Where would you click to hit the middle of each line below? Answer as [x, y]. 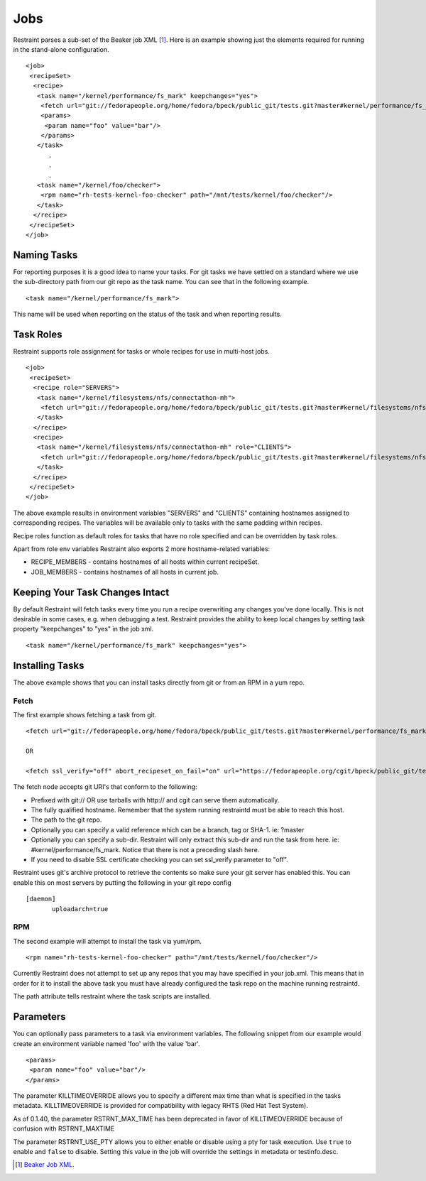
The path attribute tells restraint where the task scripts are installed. [112, 996]
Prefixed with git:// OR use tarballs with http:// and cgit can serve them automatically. [155, 800]
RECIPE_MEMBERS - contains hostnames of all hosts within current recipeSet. [145, 562]
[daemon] [41, 899]
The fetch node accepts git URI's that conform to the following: [105, 787]
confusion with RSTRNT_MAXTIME [64, 1128]
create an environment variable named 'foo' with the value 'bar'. [106, 1043]
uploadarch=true [80, 909]
